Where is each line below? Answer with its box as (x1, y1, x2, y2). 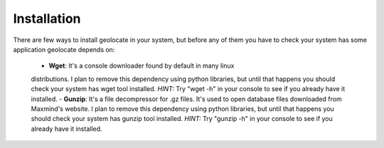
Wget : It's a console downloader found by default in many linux (48, 61, 235, 70)
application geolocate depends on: (13, 45, 115, 53)
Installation (13, 11, 81, 26)
